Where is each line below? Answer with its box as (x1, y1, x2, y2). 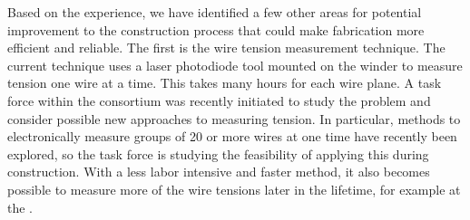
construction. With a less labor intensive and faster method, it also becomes (7, 162, 430, 181)
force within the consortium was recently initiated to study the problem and (7, 91, 431, 110)
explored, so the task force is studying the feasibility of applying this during (7, 144, 429, 163)
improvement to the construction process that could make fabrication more (7, 20, 425, 39)
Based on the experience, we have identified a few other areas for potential (7, 3, 422, 21)
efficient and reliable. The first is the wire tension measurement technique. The (7, 38, 446, 57)
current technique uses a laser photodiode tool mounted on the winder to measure (7, 55, 463, 74)
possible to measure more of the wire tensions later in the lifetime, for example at (7, 179, 461, 198)
